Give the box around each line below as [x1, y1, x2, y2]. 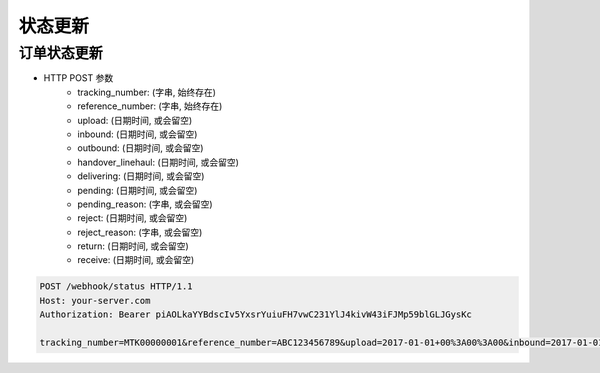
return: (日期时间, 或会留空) [77, 240, 189, 252]
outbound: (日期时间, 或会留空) [77, 142, 204, 154]
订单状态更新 [18, 44, 104, 62]
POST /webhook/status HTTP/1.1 [39, 281, 194, 292]
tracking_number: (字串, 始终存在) [77, 86, 217, 98]
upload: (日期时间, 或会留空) [77, 114, 193, 126]
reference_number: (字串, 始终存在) [77, 100, 223, 112]
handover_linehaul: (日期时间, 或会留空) [77, 156, 240, 168]
